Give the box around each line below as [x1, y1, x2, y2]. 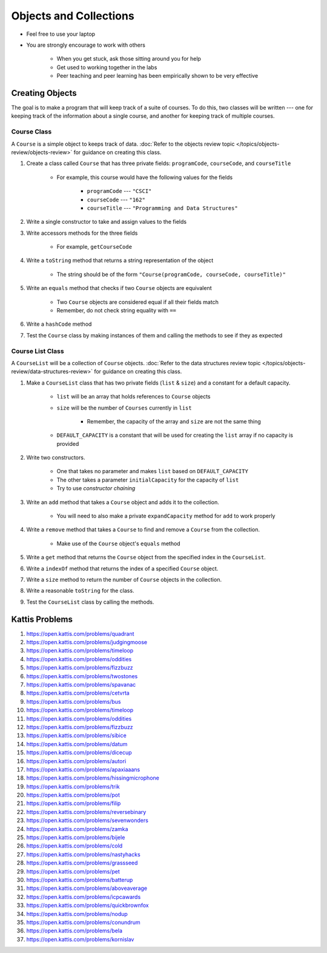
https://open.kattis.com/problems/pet [26, 867, 121, 875]
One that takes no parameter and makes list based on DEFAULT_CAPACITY [56, 468, 248, 475]
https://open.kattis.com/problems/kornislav [26, 935, 134, 943]
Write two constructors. [26, 454, 85, 461]
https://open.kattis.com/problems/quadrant [26, 630, 134, 637]
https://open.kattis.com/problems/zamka [26, 825, 128, 832]
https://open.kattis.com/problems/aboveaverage [26, 884, 148, 892]
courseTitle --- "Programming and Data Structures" [87, 204, 239, 212]
